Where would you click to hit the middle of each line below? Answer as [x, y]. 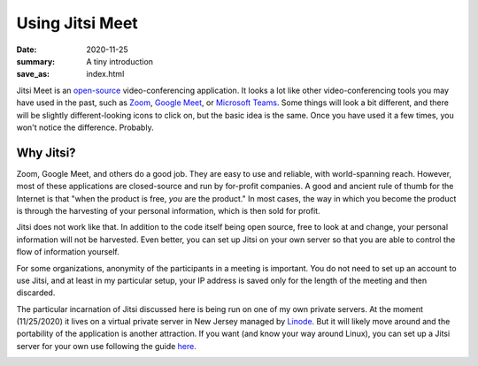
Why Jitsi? [46, 152]
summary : [36, 61]
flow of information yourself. [68, 252]
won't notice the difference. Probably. [85, 127]
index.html [105, 74]
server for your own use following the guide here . [106, 346]
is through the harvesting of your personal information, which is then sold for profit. [168, 210]
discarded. [36, 293]
